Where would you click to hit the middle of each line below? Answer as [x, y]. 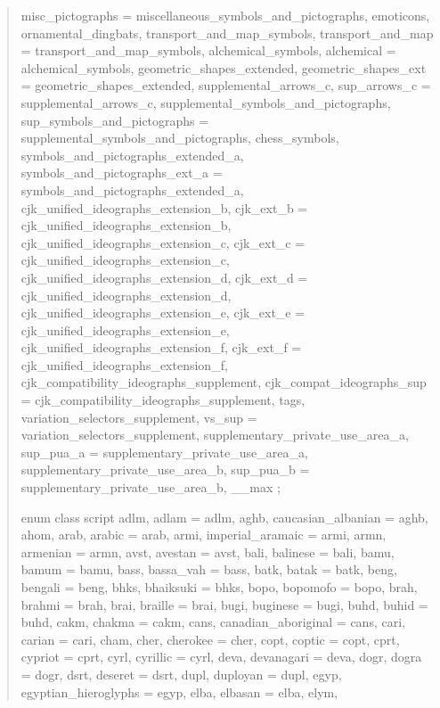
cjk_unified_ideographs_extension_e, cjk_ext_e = [163, 313]
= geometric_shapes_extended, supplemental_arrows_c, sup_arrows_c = [226, 85]
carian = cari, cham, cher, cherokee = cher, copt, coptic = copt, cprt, [210, 639]
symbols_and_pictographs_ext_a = [122, 173]
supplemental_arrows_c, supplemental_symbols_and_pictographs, [206, 102]
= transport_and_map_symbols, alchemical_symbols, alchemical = [208, 50]
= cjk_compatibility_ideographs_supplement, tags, [163, 400]
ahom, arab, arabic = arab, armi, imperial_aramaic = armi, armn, [204, 535]
